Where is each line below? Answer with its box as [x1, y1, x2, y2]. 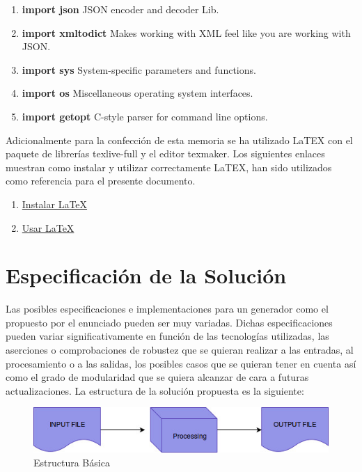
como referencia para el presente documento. [6, 173, 196, 188]
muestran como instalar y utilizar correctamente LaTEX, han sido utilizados [6, 159, 332, 174]
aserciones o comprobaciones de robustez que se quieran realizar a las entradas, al [6, 343, 354, 357]
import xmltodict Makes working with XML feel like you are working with [22, 25, 351, 40]
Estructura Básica [33, 455, 110, 469]
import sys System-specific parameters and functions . [22, 62, 256, 77]
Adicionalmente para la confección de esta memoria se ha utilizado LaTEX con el [6, 132, 353, 147]
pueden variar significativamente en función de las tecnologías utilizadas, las [6, 329, 329, 343]
